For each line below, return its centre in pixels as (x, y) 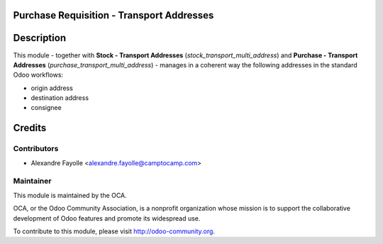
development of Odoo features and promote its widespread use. (107, 218)
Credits (30, 128)
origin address (52, 88)
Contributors (36, 149)
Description (40, 38)
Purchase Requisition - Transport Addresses (113, 15)
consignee (46, 108)
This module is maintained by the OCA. (70, 195)
